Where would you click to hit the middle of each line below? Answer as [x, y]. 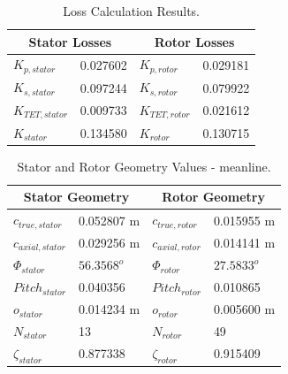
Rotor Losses [194, 41]
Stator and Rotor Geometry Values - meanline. [144, 166]
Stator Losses [70, 41]
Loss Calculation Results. [132, 11]
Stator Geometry [76, 197]
